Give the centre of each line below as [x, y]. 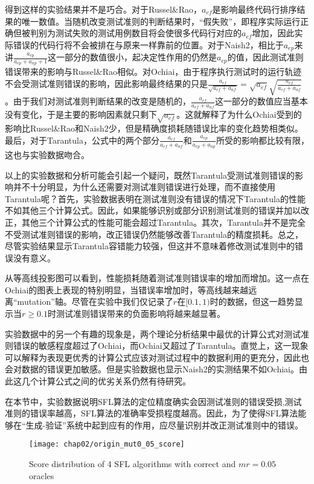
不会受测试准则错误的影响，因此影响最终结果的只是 [106, 84]
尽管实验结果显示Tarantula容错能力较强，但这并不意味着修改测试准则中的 [150, 246]
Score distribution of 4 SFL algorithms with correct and [133, 464]
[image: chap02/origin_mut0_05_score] [107, 444]
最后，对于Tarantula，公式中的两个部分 [82, 140]
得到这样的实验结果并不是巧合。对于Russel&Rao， [104, 9]
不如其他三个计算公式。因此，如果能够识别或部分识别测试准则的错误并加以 [153, 210]
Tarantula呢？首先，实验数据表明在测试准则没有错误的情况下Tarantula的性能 [155, 198]
